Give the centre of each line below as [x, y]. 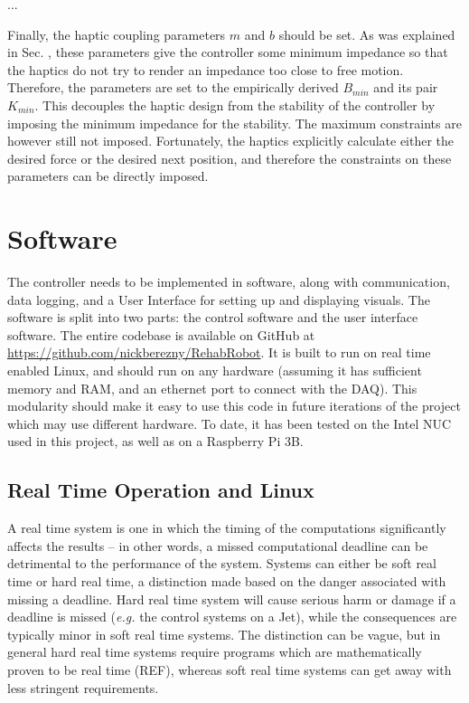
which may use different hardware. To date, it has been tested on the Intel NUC [230, 423]
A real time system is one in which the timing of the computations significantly [227, 528]
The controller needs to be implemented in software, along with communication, [229, 282]
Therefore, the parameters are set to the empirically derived [173, 87]
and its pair [406, 87]
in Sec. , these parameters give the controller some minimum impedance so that [228, 52]
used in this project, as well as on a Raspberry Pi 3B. [155, 441]
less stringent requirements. [83, 687]
